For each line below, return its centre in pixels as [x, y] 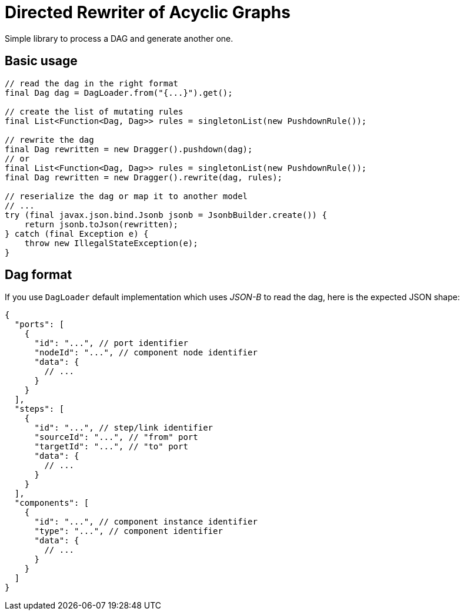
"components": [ [52, 503]
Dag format [39, 275]
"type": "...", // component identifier [128, 531]
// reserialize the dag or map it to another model [126, 196]
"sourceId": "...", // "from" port [116, 437]
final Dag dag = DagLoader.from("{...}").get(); [119, 93]
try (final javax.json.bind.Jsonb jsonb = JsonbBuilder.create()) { [166, 215]
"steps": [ [39, 409]
